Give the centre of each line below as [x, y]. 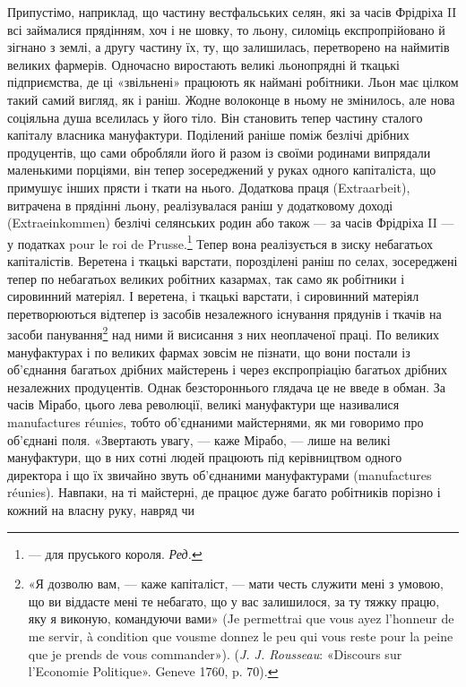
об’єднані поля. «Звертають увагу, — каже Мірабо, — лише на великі [199, 439]
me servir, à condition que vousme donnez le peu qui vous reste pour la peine [241, 635]
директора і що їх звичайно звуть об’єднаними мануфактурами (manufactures [220, 474]
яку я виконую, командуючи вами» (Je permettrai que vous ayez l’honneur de [241, 618]
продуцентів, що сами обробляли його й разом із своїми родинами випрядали [219, 152]
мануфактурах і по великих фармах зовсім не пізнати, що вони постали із [209, 352]
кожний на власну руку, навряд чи [101, 509]
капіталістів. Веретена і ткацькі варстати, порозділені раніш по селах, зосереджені [233, 260]
